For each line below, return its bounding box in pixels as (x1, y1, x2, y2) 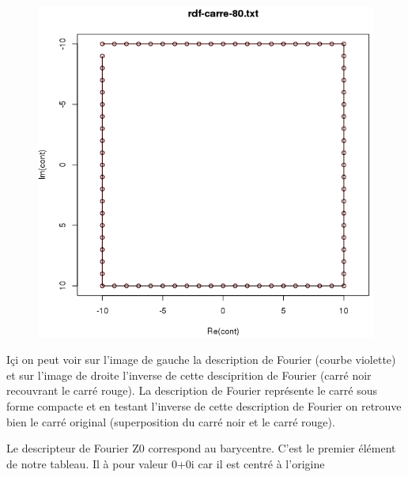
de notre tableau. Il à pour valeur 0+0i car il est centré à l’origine (6, 455, 325, 471)
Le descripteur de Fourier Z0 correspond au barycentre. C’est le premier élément (6, 440, 396, 456)
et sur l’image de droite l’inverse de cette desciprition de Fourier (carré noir (6, 366, 372, 383)
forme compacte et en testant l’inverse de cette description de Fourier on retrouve (6, 398, 402, 415)
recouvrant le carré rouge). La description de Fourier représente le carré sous (6, 382, 377, 399)
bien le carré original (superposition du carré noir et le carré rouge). (6, 413, 335, 430)
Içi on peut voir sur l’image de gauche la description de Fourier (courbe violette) (6, 351, 396, 368)
